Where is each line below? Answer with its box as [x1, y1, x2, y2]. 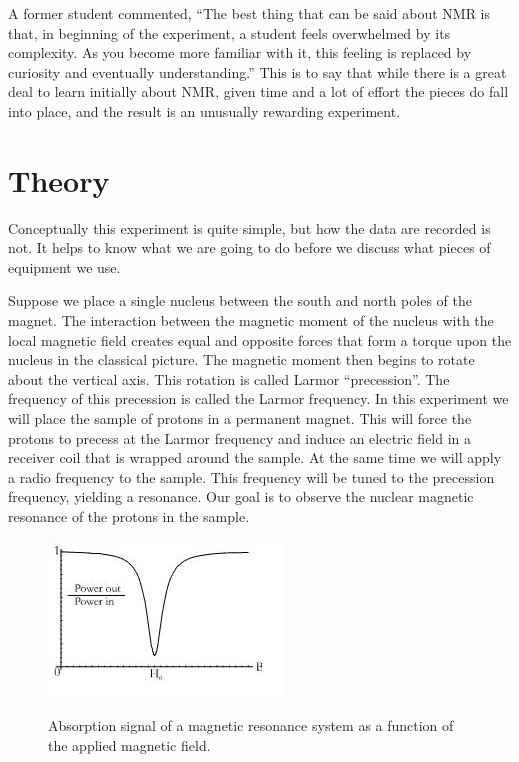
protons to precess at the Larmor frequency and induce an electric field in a [8, 427, 472, 448]
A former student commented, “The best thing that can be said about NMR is [8, 3, 491, 23]
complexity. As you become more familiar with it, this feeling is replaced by [8, 42, 472, 63]
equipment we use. [8, 256, 121, 277]
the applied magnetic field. [48, 734, 211, 755]
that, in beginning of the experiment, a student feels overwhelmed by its [8, 22, 451, 43]
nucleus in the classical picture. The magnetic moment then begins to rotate [8, 349, 475, 370]
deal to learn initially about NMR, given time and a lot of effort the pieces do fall [8, 81, 509, 102]
